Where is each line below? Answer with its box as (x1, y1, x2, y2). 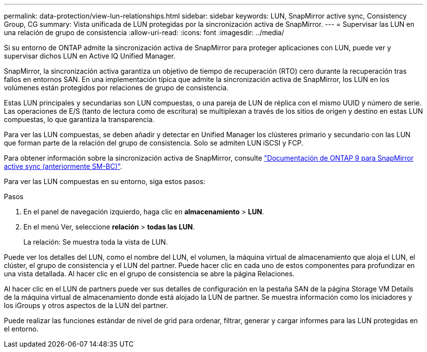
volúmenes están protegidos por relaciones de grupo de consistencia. (4, 83, 229, 92)
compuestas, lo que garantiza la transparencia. (4, 115, 155, 124)
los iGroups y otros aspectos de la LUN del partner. (4, 301, 168, 310)
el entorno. (4, 325, 39, 333)
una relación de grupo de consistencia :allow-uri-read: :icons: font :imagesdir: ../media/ (4, 28, 284, 37)
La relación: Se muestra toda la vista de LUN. (23, 238, 168, 246)
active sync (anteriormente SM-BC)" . (4, 162, 122, 170)
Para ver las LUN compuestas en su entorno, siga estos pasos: (4, 177, 206, 186)
